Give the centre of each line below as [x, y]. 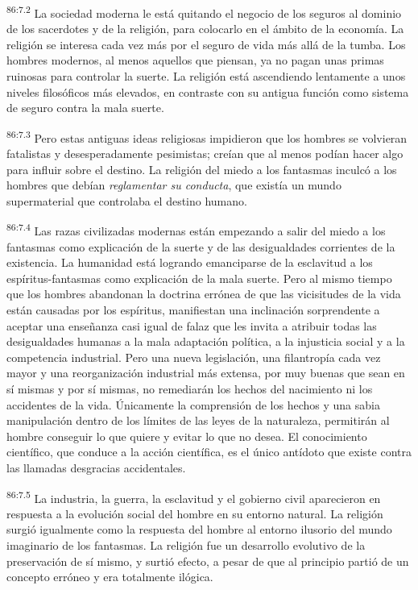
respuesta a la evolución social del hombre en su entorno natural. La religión [195, 513]
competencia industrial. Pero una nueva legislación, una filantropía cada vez [194, 357]
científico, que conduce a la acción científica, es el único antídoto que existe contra [209, 452]
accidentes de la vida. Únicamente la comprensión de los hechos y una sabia [193, 404]
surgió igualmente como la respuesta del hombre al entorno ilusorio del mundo [199, 529]
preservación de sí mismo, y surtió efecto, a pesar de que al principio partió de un [208, 561]
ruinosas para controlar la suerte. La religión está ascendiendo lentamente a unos [206, 76]
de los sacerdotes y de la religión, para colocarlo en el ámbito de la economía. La [205, 29]
